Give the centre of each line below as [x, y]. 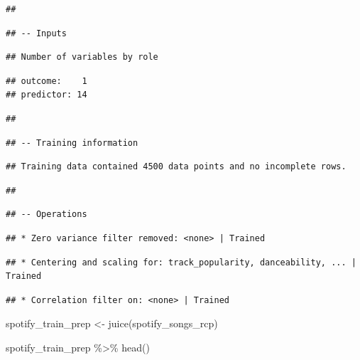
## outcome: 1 [47, 81]
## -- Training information [72, 143]
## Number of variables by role [82, 57]
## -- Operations [47, 215]
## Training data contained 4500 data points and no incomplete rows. [176, 167]
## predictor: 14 [47, 95]
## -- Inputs [36, 33]
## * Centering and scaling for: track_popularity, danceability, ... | [181, 262]
